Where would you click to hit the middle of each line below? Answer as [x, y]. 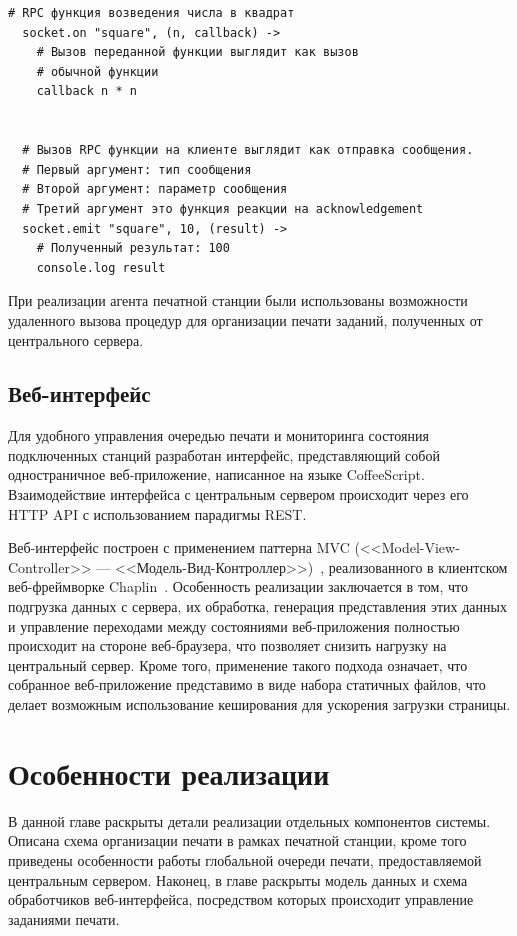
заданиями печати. [64, 918]
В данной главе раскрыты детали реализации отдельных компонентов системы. [249, 820]
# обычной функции [97, 71]
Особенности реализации [169, 772]
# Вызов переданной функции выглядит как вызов [197, 52]
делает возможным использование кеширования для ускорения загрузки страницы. [259, 704]
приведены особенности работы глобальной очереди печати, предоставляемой [245, 859]
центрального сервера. [76, 339]
